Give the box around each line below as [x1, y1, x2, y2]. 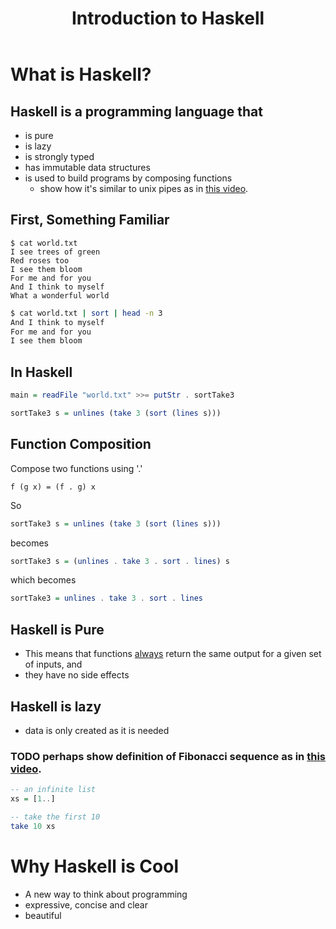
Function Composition [10, 436, 152, 453]
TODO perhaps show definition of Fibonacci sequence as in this [10, 749, 326, 763]
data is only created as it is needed [24, 724, 170, 736]
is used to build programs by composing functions [24, 172, 233, 184]
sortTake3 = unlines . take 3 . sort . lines [10, 593, 204, 604]
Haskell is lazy [10, 698, 102, 715]
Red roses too [10, 255, 70, 266]
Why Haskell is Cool [10, 855, 179, 877]
